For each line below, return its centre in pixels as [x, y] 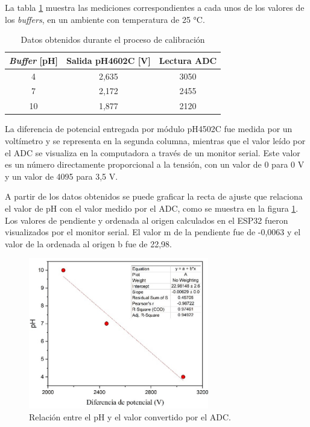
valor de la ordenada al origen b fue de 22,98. [89, 243]
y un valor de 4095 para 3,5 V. [62, 176]
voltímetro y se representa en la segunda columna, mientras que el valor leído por [155, 141]
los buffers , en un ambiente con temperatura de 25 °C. [105, 19]
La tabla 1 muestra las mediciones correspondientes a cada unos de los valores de [155, 7]
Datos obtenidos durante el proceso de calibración [113, 40]
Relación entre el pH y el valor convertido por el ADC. [130, 416]
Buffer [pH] [34, 60]
